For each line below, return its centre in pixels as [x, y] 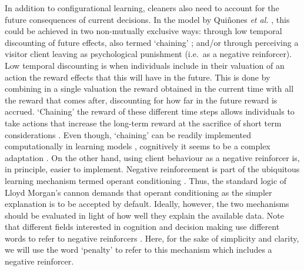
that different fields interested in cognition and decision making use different [142, 227]
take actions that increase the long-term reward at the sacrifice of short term [143, 123]
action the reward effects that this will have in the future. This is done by [138, 77]
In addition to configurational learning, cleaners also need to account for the [142, 8]
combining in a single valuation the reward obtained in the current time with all [149, 88]
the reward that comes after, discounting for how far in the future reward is [141, 100]
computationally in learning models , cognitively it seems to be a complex [138, 146]
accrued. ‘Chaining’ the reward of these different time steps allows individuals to [150, 111]
